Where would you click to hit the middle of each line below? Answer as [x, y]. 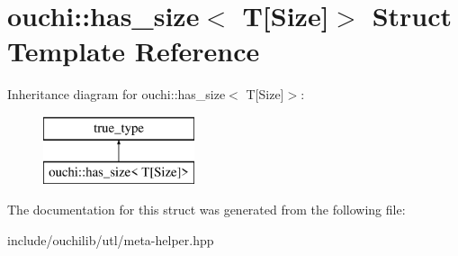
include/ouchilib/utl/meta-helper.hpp [111, 239]
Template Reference [134, 51]
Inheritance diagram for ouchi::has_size [117, 94]
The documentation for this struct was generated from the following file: [207, 210]
